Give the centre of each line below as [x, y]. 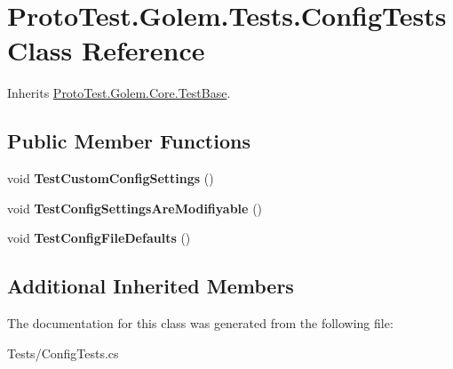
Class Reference [106, 50]
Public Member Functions [129, 141]
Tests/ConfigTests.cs [63, 353]
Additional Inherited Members [151, 286]
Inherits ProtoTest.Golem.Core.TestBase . [119, 93]
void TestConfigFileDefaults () [99, 238]
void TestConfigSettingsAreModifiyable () [135, 208]
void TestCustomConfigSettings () [111, 178]
